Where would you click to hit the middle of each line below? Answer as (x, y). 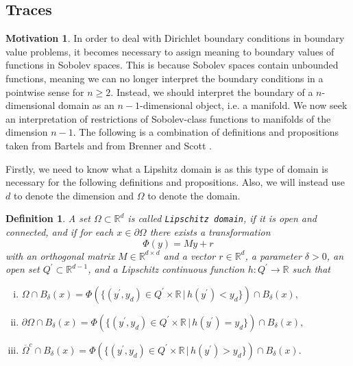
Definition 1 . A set (48, 218)
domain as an (86, 105)
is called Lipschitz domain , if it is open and (222, 218)
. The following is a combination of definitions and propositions (206, 132)
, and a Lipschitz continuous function (166, 269)
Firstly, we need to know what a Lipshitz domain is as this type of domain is (167, 168)
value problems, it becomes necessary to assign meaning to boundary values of (170, 51)
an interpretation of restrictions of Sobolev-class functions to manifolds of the (168, 118)
